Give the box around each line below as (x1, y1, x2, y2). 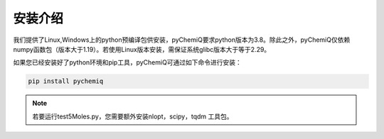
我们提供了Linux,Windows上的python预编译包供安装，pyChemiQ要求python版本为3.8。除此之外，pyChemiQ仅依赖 (13, 35, 351, 44)
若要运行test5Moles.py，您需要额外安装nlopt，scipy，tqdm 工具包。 (32, 112, 234, 121)
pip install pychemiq (28, 77, 104, 85)
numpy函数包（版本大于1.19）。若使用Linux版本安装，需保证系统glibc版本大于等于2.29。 (13, 45, 271, 53)
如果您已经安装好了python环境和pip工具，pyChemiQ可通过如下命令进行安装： (13, 58, 242, 67)
